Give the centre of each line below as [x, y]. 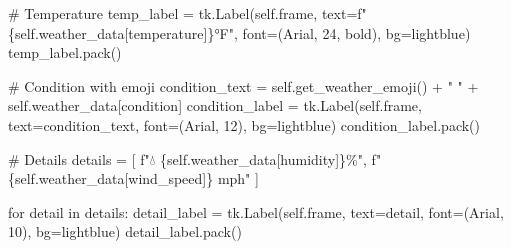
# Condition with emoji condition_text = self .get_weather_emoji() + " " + [243, 85]
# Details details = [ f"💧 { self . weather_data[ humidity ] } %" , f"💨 [197, 158]
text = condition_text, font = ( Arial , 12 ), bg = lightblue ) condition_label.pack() [244, 124]
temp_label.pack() [65, 52]
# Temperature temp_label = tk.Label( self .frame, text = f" [187, 13]
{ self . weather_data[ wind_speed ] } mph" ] [133, 178]
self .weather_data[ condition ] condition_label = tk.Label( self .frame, [215, 105]
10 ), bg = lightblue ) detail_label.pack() [125, 231]
